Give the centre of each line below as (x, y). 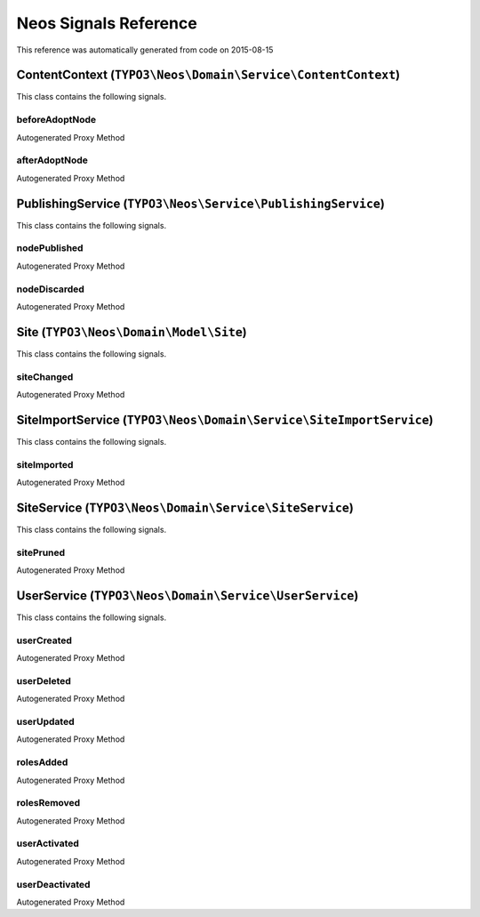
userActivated (48, 843)
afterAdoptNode (52, 160)
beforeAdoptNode (56, 120)
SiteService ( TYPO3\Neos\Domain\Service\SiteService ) (185, 507)
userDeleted (44, 680)
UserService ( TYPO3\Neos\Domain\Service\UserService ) (188, 595)
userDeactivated (53, 884)
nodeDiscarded (50, 289)
